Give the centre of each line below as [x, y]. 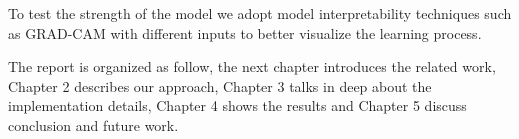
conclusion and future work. [93, 124]
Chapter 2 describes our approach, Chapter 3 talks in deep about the [220, 85]
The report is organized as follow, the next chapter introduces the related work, [252, 66]
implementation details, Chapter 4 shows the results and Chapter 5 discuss [237, 105]
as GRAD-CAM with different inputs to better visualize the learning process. [245, 32]
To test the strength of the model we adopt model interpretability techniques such [260, 13]
